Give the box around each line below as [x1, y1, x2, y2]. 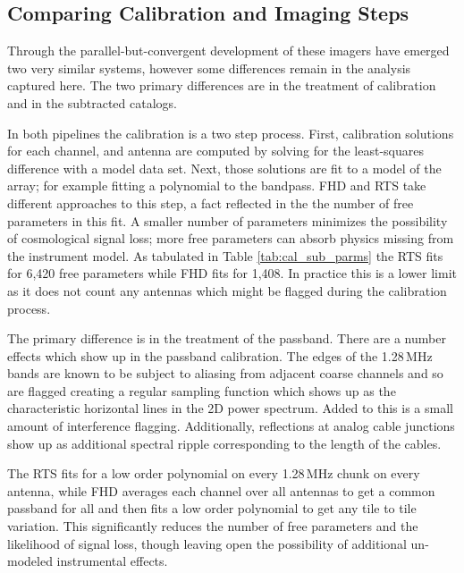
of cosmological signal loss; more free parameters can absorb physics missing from [7, 229, 454, 248]
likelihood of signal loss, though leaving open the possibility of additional [7, 534, 407, 552]
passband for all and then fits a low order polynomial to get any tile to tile [7, 499, 417, 518]
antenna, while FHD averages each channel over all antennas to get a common [7, 481, 435, 500]
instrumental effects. [56, 552, 168, 570]
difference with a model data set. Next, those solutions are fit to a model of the [7, 158, 442, 177]
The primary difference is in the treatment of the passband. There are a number [7, 329, 446, 348]
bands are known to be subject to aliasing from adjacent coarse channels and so [7, 364, 443, 383]
